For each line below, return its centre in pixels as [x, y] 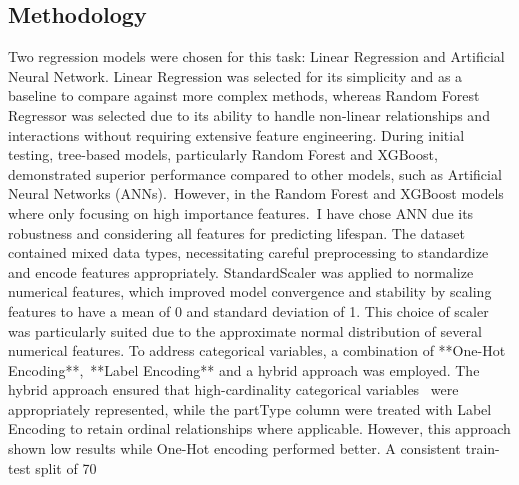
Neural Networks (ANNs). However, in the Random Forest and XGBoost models [256, 193]
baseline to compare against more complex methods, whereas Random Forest [244, 95]
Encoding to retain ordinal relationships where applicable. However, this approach [259, 428]
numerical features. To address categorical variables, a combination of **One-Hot [257, 350]
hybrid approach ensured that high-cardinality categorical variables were [233, 389]
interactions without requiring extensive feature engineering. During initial [236, 134]
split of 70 [66, 467]
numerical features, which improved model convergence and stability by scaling [250, 291]
